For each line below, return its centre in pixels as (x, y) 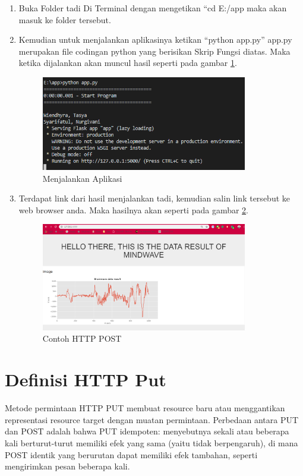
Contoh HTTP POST (82, 338)
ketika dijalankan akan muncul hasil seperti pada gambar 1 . (128, 63)
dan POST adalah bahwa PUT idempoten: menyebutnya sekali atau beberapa (147, 431)
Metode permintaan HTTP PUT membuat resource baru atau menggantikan (145, 408)
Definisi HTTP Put (86, 379)
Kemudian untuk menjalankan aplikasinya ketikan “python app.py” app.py (155, 40)
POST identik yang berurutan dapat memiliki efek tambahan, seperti (131, 454)
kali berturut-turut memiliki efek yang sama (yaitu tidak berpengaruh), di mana (151, 442)
